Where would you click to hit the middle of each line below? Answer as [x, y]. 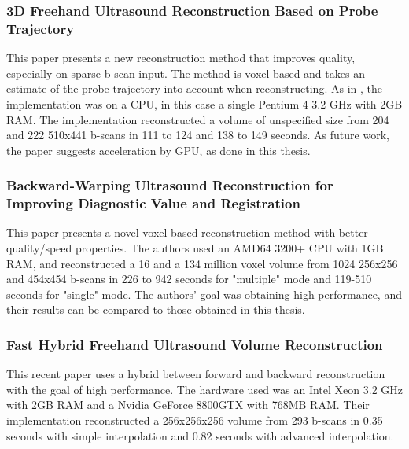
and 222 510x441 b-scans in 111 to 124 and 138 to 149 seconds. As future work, [198, 135]
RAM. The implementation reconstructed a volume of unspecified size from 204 [198, 119]
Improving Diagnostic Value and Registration [153, 203]
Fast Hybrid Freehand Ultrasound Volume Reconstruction [195, 344]
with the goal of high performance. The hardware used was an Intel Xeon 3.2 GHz [204, 389]
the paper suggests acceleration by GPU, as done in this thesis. [158, 150]
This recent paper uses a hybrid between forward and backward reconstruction [196, 374]
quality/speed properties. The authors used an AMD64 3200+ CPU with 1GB [195, 248]
